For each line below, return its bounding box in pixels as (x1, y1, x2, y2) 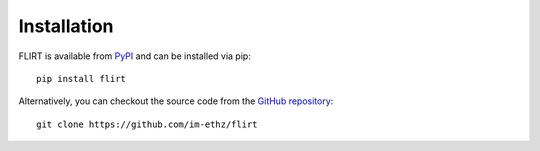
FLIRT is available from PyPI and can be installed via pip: (18, 50, 252, 62)
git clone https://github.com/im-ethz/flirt (36, 118, 259, 130)
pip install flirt (36, 73, 127, 84)
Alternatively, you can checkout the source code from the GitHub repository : (18, 95, 334, 107)
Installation (18, 15, 114, 37)
